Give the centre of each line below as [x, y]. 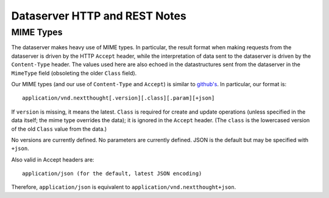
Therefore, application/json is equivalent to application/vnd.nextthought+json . [124, 187]
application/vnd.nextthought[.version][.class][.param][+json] [119, 98]
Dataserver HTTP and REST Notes [99, 16]
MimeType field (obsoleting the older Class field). [74, 73]
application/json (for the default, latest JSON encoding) [112, 174]
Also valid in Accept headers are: [53, 159]
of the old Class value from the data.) [59, 129]
